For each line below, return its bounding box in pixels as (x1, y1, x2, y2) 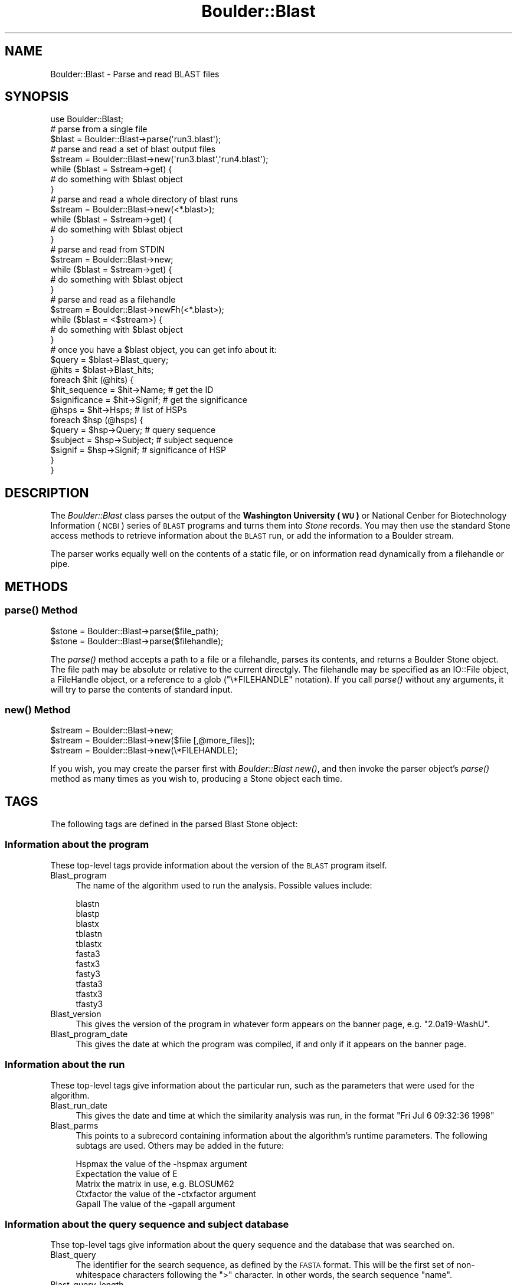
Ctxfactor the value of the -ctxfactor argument (76, 1188, 256, 1199)
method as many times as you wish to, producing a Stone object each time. (50, 773, 343, 784)
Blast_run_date (50, 1100, 107, 1110)
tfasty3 (76, 998, 103, 1009)
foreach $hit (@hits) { (50, 375, 134, 385)
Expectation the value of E (76, 1168, 178, 1179)
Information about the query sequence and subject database (5, 1218, 289, 1230)
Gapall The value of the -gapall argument (76, 1198, 235, 1209)
